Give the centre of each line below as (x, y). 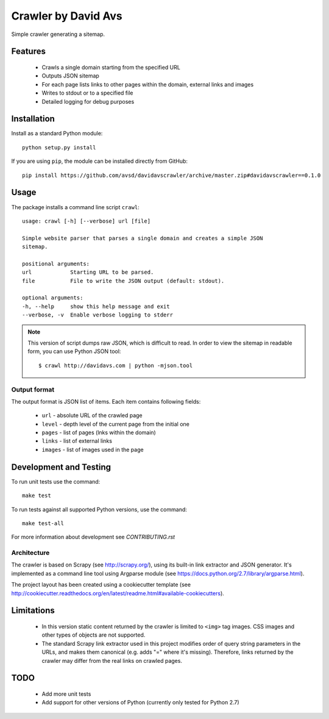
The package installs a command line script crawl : (75, 207)
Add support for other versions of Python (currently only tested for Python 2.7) (141, 703)
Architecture (30, 553)
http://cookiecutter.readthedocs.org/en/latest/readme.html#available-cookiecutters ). (118, 593)
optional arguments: (53, 298)
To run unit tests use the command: (56, 481)
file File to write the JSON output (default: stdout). (123, 281)
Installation (33, 119)
